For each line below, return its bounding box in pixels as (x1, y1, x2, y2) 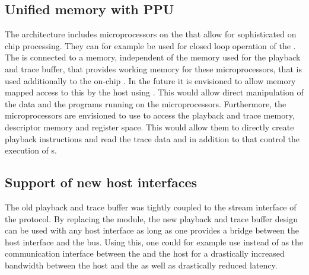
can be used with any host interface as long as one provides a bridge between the (5, 224, 299, 236)
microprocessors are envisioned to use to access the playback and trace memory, (5, 109, 295, 121)
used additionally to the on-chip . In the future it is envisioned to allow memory (5, 74, 296, 87)
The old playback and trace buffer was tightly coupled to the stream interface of (5, 200, 297, 213)
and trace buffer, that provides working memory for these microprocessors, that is (5, 62, 302, 75)
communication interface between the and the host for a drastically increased (5, 247, 285, 260)
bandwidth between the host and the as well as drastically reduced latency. (5, 258, 278, 271)
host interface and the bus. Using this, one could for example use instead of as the (5, 235, 304, 248)
